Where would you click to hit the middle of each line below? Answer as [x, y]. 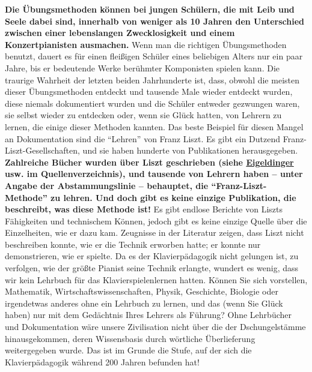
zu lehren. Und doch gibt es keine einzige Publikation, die [173, 197]
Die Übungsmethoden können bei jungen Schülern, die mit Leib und [150, 9]
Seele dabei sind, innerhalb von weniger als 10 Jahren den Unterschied [155, 21]
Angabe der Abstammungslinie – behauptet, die [107, 185]
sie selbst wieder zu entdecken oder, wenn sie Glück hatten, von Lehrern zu [143, 115]
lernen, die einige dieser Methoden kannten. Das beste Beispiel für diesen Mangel [154, 126]
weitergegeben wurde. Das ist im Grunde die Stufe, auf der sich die [128, 350]
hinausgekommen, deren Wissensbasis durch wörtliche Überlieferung [130, 338]
